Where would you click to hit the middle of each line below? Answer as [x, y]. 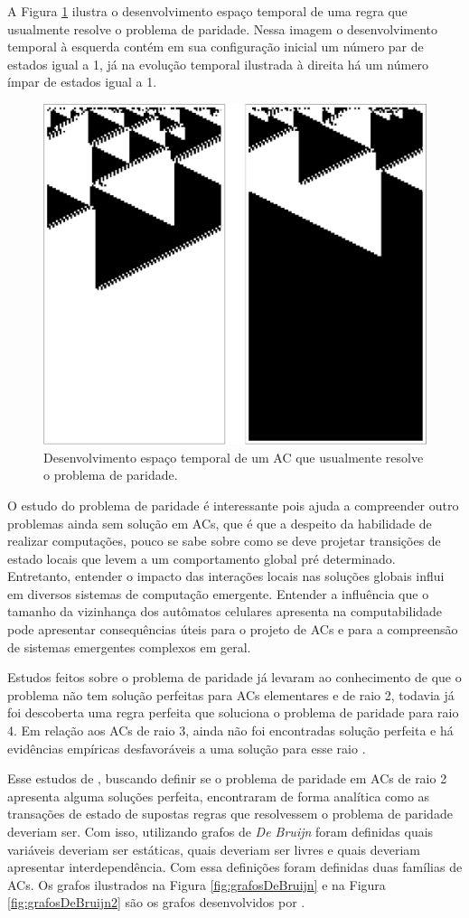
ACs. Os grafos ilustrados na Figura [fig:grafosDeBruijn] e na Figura [197, 884]
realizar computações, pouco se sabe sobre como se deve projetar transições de [224, 541]
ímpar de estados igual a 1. [82, 82]
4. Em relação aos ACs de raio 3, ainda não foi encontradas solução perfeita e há [230, 731]
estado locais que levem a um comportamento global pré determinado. [202, 558]
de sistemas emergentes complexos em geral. [129, 646]
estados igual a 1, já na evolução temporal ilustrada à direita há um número [218, 64]
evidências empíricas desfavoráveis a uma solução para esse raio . [187, 748]
